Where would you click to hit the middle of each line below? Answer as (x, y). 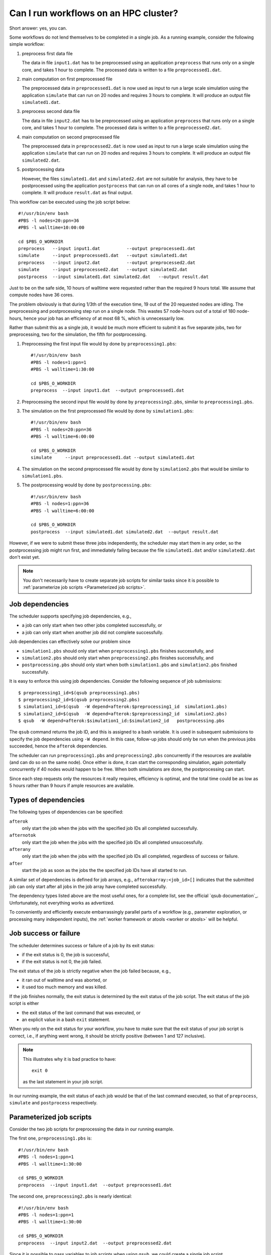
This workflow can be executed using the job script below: (70, 202)
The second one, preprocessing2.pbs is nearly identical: (71, 1196)
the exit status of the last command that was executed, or (81, 1013)
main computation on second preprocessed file (71, 137)
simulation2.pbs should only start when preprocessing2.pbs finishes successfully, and (118, 658)
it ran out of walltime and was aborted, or (64, 980)
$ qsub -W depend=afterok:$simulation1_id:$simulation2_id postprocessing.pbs (121, 721)
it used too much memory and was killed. (64, 987)
